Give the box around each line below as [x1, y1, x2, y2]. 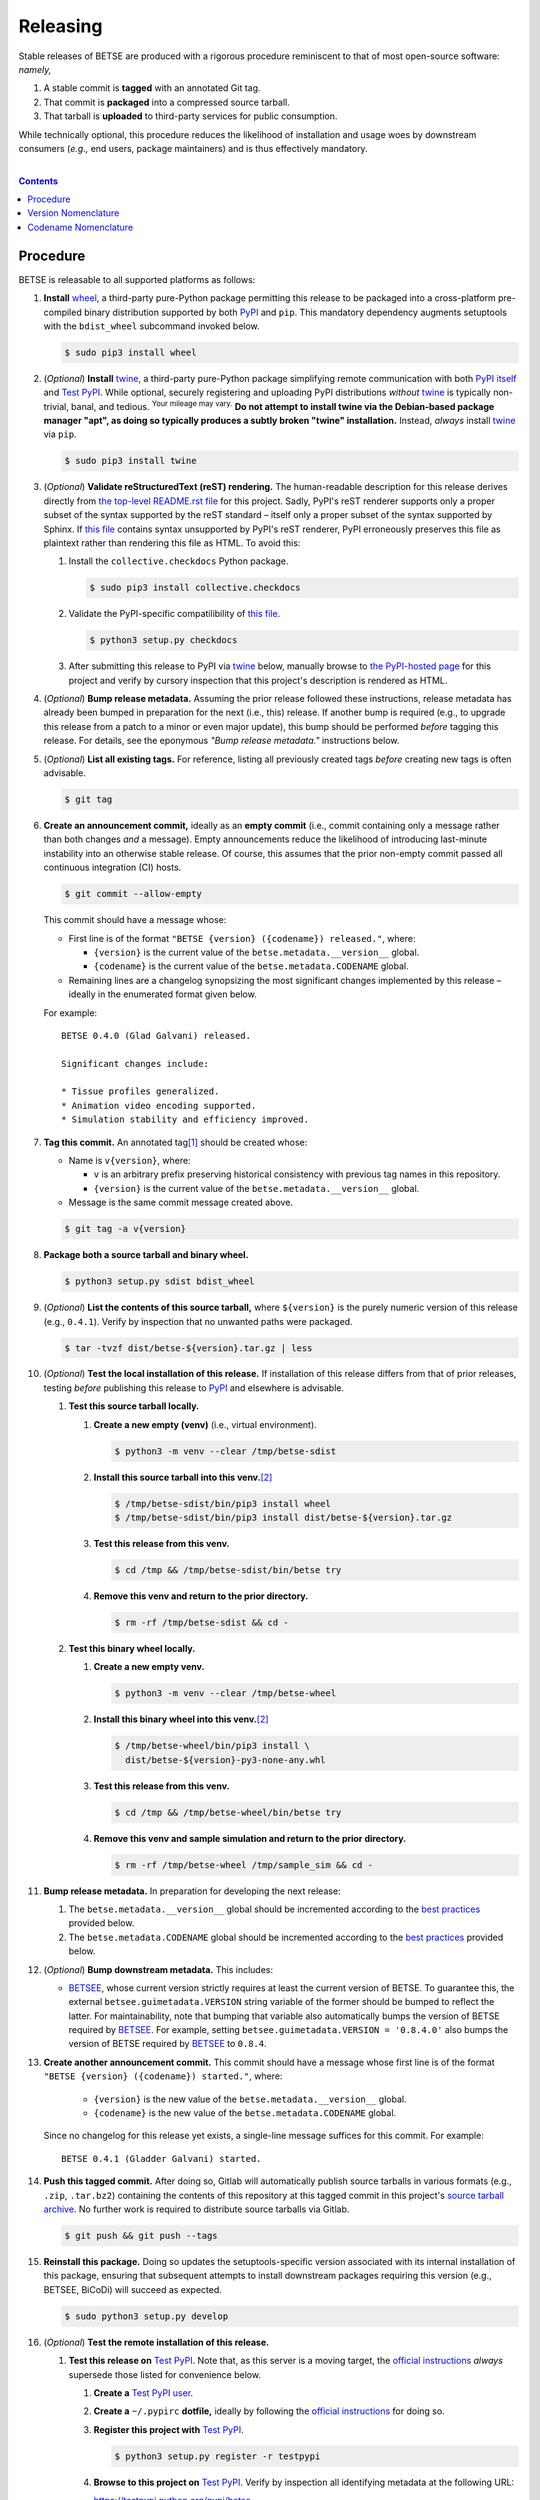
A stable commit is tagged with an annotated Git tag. [43, 82, 261, 94]
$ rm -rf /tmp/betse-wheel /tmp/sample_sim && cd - [114, 1859, 374, 1870]
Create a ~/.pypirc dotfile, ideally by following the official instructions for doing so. [93, 2405, 445, 2417]
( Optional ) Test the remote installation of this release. [43, 2336, 270, 2348]
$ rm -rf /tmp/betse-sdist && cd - [114, 1616, 289, 1628]
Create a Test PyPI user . [93, 2386, 194, 2399]
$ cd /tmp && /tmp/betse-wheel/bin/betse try [114, 1806, 342, 1818]
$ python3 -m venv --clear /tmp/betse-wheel [114, 1688, 337, 1699]
